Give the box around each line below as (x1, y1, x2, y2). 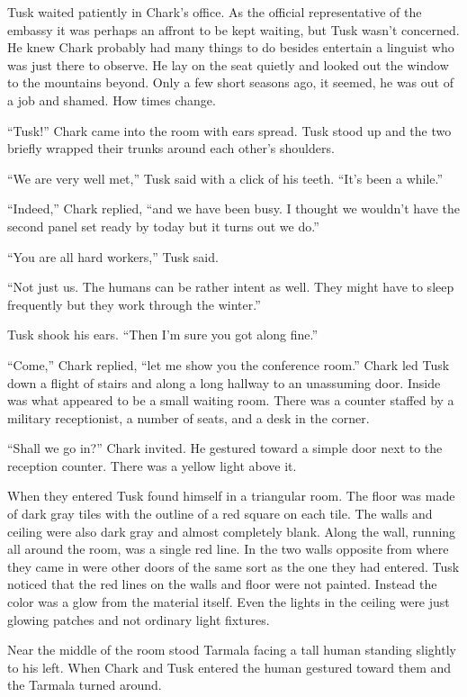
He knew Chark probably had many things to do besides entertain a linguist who (7, 38, 454, 57)
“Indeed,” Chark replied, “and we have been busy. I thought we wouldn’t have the (7, 199, 460, 218)
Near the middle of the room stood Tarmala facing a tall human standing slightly (7, 640, 456, 659)
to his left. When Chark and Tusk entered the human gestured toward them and (7, 657, 452, 676)
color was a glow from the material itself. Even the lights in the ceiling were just (7, 593, 450, 611)
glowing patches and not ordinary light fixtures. (7, 610, 270, 629)
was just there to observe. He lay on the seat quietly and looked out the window (7, 55, 449, 74)
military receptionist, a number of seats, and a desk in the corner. (7, 408, 370, 427)
